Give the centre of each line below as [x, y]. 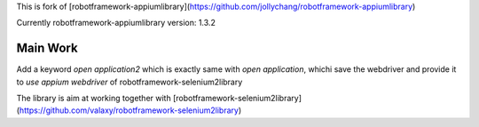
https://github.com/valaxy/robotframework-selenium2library [129, 110]
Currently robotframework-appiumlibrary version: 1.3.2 [116, 23]
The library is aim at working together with [94, 99]
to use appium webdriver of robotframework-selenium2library [130, 82]
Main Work [47, 48]
